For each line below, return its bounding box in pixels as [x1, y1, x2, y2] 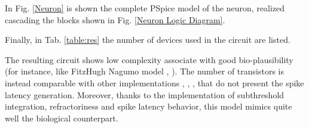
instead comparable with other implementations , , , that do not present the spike [5, 76, 304, 89]
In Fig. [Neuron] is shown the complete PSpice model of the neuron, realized [5, 2, 285, 14]
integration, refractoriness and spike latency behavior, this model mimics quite [5, 100, 292, 113]
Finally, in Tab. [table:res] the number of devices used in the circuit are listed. [5, 33, 290, 46]
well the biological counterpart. [5, 111, 118, 124]
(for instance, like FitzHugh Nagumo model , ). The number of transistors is [5, 65, 284, 77]
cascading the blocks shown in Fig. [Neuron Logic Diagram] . [5, 13, 225, 26]
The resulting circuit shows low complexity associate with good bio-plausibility [5, 53, 293, 65]
